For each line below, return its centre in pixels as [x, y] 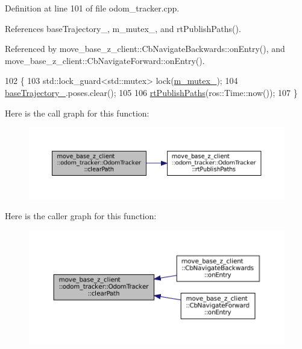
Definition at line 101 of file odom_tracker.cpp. [92, 8]
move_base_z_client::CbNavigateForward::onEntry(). [105, 60]
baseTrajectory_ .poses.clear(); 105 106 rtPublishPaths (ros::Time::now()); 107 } [151, 92]
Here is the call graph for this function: [77, 113]
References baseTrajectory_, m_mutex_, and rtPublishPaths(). [123, 28]
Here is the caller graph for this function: [81, 216]
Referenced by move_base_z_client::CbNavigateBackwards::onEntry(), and [145, 49]
